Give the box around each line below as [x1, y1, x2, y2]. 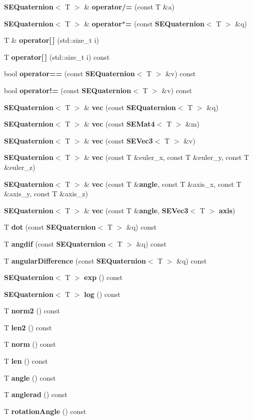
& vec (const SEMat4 [84, 119, 155, 129]
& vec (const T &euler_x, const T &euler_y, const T [84, 152, 249, 162]
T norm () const [4, 339, 56, 349]
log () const [84, 288, 121, 299]
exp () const [84, 272, 123, 282]
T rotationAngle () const [4, 406, 86, 416]
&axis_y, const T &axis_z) [4, 188, 88, 199]
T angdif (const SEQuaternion [4, 238, 106, 249]
